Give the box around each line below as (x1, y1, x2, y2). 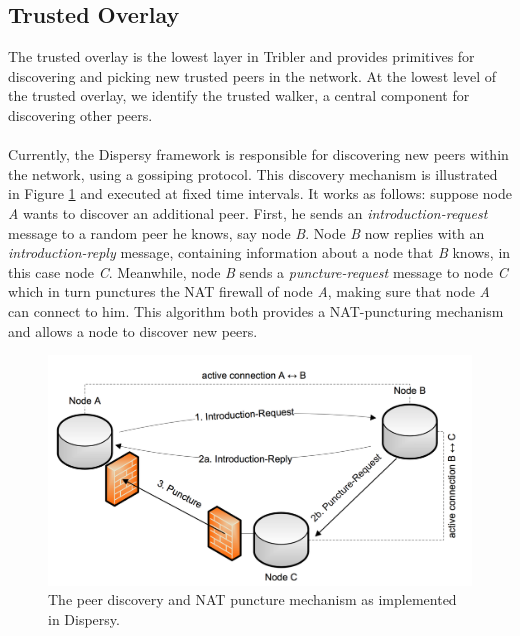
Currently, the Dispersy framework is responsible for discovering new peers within (8, 144, 509, 165)
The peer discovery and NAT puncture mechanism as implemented (48, 589, 457, 610)
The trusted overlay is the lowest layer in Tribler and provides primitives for (8, 46, 475, 67)
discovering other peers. (8, 104, 153, 125)
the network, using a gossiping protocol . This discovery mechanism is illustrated (8, 163, 498, 184)
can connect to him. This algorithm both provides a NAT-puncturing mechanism (8, 300, 504, 321)
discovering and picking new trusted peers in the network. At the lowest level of (8, 65, 497, 86)
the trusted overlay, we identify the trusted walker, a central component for (8, 85, 470, 106)
